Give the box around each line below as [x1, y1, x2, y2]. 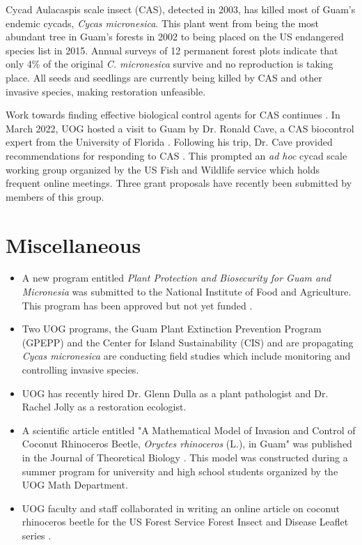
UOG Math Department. [22, 477, 128, 492]
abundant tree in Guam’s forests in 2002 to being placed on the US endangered [6, 29, 344, 44]
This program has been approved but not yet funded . [22, 298, 253, 312]
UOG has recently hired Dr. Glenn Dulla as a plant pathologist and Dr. [22, 385, 329, 400]
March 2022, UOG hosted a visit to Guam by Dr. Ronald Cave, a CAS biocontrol [6, 121, 354, 135]
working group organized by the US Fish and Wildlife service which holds [6, 162, 320, 176]
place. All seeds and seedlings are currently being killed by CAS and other [6, 70, 322, 84]
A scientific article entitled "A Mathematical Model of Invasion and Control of [22, 422, 356, 437]
